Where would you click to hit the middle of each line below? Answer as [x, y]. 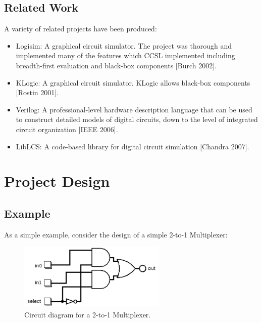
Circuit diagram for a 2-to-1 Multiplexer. [88, 314]
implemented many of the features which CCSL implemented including [125, 55]
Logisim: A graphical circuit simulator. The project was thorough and [124, 45]
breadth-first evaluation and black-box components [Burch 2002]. [116, 65]
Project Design [57, 181]
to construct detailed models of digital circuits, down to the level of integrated [137, 119]
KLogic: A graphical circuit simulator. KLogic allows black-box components [133, 82]
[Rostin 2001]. [37, 92]
